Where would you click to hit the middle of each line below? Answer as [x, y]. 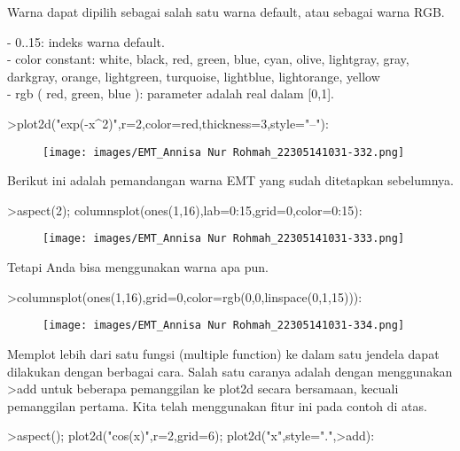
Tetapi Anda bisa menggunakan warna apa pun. [138, 267]
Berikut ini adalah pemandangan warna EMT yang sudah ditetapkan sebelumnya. [230, 180]
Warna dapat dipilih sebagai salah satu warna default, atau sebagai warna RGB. [226, 12]
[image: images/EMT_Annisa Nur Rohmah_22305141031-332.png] [224, 152]
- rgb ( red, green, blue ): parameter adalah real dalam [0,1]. [171, 93]
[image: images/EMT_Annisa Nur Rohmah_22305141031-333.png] [224, 239]
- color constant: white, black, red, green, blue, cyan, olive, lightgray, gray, [208, 59]
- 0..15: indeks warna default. [86, 41]
